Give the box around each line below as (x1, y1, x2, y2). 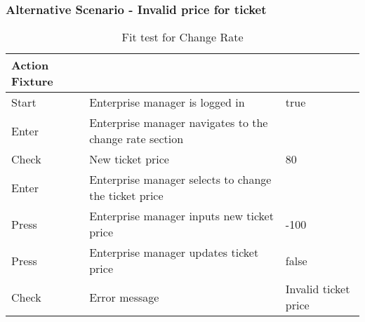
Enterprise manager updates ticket (89, 244, 259, 261)
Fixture (11, 73, 53, 90)
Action (11, 57, 49, 74)
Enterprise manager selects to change (89, 171, 272, 188)
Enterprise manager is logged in (89, 94, 245, 111)
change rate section (89, 130, 184, 147)
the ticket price (89, 187, 164, 204)
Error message (89, 288, 159, 305)
